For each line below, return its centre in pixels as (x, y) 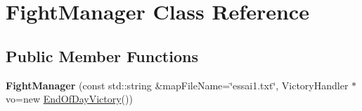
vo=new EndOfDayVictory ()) (69, 99)
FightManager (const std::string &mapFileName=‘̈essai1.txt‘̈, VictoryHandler (177, 85)
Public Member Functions (102, 55)
